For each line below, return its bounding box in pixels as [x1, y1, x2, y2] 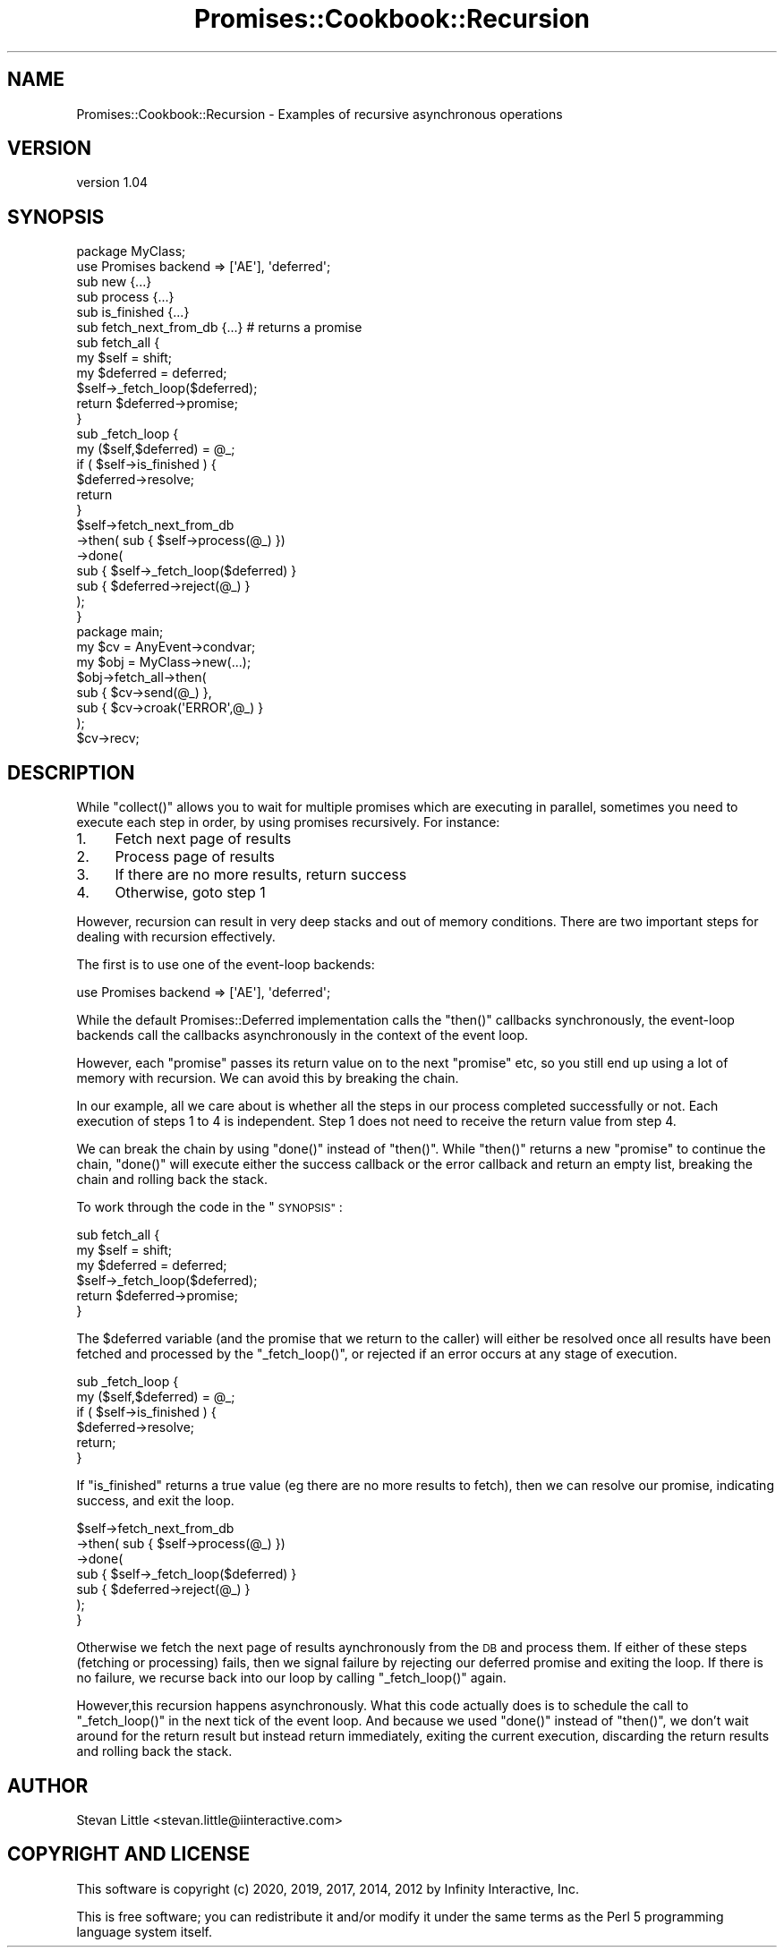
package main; [76, 624, 164, 640]
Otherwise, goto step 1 [115, 883, 266, 902]
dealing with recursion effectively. [76, 929, 276, 945]
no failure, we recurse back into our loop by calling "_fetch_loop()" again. [76, 1670, 507, 1686]
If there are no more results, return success [115, 865, 407, 884]
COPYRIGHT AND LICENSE [7, 1843, 251, 1866]
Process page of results [115, 848, 276, 866]
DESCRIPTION [7, 761, 135, 784]
